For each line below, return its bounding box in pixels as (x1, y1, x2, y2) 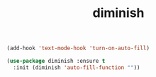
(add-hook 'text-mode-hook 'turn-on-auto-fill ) (6, 45, 150, 52)
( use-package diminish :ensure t (6, 58, 106, 65)
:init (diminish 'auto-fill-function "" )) (13, 64, 140, 71)
